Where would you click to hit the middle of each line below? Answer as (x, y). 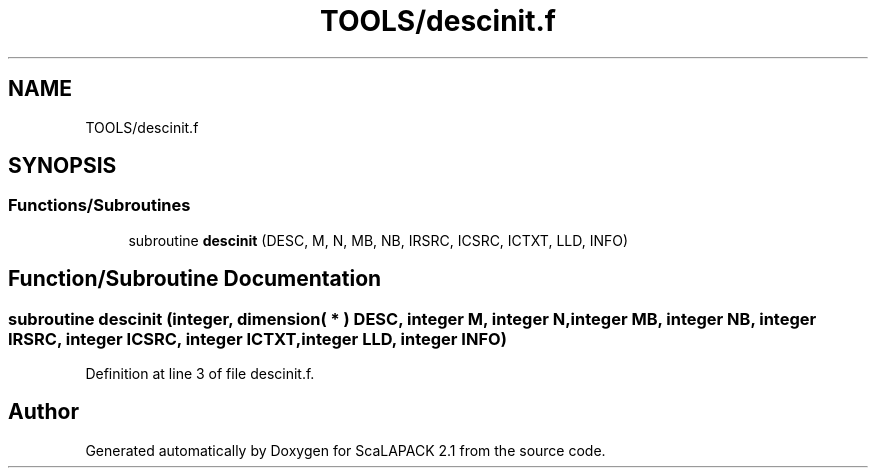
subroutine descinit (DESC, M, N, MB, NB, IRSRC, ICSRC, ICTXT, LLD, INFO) (378, 240)
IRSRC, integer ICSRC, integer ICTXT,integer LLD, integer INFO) (257, 338)
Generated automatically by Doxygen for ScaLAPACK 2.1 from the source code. (345, 450)
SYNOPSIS (62, 166)
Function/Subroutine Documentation (195, 279)
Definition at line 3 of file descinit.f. (200, 374)
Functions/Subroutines (99, 205)
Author (43, 412)
